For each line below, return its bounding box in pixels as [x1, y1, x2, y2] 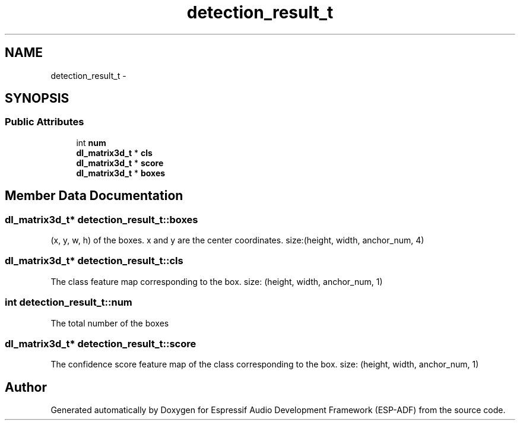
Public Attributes [5, 116, 84, 128]
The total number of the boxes [50, 318, 169, 328]
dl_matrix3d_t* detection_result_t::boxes [5, 213, 198, 226]
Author [5, 379, 47, 395]
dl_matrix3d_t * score [76, 157, 164, 168]
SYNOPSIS [5, 91, 69, 106]
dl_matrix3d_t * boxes [76, 167, 166, 178]
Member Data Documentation [5, 188, 183, 204]
